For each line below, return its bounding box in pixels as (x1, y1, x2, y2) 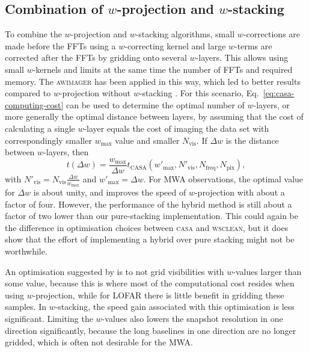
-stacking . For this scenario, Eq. (139, 87, 259, 99)
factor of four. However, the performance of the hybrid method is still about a (5, 197, 292, 210)
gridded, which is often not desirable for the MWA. (5, 336, 193, 348)
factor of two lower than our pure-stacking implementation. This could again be (5, 209, 298, 222)
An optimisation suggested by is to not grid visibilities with (5, 265, 224, 277)
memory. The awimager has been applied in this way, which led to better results (5, 75, 301, 87)
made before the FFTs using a (5, 39, 116, 52)
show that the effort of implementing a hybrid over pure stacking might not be (5, 233, 295, 245)
